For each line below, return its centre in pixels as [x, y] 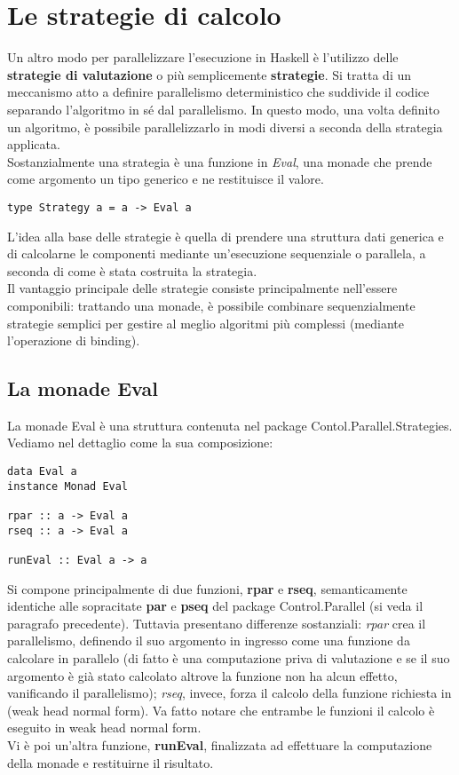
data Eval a [42, 472]
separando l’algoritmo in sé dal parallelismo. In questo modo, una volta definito [223, 109]
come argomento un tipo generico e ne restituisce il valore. [166, 179]
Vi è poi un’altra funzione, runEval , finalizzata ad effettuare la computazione [220, 745]
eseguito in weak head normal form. [104, 728]
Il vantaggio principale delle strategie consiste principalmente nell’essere [202, 288]
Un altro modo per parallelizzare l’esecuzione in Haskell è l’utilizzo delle [203, 57]
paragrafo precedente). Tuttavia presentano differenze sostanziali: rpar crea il [217, 623]
